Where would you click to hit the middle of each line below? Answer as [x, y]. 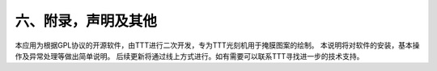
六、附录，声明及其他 [86, 21]
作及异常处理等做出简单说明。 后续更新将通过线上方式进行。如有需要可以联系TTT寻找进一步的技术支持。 [189, 56]
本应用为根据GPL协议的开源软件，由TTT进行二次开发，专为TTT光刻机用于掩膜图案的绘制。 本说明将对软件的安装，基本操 [217, 45]
